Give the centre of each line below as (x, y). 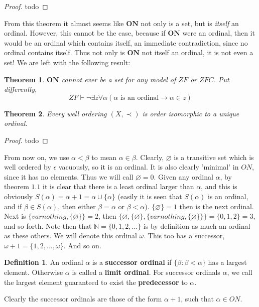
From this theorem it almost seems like (64, 23)
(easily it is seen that (150, 196)
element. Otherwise (34, 272)
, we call (240, 272)
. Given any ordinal (183, 176)
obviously (19, 196)
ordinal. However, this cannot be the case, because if (85, 33)
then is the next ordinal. (217, 206)
